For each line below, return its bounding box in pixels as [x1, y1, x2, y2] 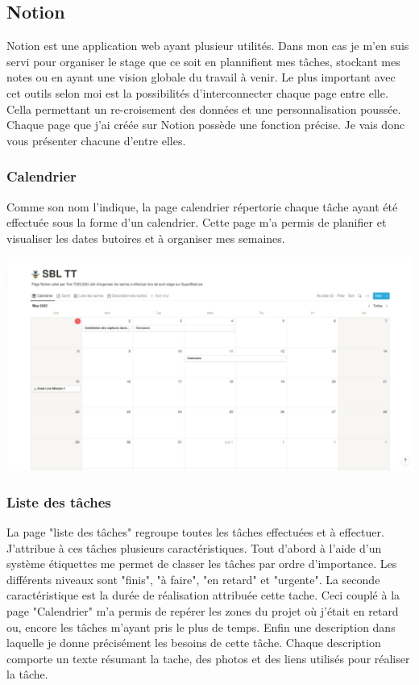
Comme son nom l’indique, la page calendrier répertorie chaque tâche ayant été [6, 198, 398, 215]
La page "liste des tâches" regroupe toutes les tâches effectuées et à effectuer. [6, 523, 384, 540]
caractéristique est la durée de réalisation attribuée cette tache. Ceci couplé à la [6, 587, 400, 604]
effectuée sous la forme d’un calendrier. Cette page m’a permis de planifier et [6, 214, 387, 231]
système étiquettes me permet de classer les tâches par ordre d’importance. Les [6, 555, 397, 572]
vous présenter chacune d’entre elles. [6, 132, 186, 148]
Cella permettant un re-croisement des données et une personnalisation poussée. [6, 100, 401, 117]
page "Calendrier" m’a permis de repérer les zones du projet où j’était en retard [6, 602, 399, 619]
